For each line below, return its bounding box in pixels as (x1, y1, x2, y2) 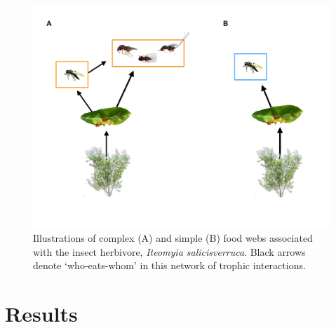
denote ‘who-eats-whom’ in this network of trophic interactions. (33, 258, 306, 273)
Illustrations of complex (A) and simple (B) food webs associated (33, 231, 313, 245)
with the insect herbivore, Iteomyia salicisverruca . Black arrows (33, 244, 306, 259)
